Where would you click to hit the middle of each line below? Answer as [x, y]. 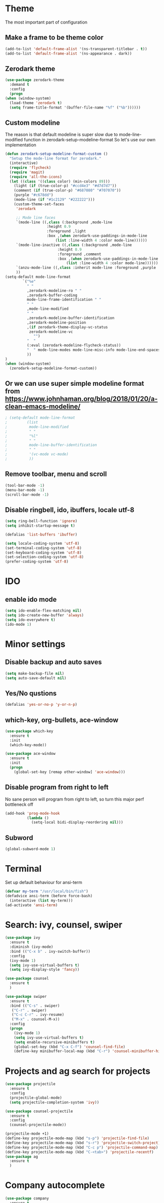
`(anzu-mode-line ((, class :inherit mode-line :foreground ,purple [86, 268]
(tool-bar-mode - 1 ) [25, 485]
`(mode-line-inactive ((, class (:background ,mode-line [74, 245]
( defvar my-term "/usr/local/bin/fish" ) [47, 891]
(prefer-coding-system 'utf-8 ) [37, 562]
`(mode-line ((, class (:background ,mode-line [64, 222]
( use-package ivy [23, 938]
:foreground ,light [66, 231]
